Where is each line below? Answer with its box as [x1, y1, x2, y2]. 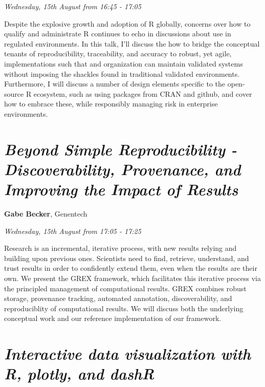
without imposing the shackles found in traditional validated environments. [4, 68, 240, 79]
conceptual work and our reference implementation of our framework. [4, 313, 222, 324]
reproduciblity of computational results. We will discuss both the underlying [4, 303, 244, 313]
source [4, 88, 24, 99]
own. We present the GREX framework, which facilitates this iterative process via [4, 273, 261, 283]
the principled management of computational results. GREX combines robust [4, 283, 247, 293]
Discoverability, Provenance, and [4, 158, 241, 180]
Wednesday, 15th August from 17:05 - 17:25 [4, 225, 141, 236]
